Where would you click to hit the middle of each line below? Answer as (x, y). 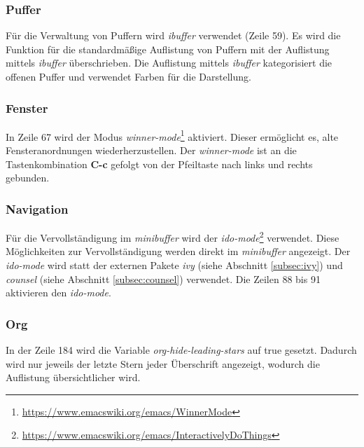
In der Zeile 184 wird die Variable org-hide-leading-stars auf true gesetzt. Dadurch (181, 349)
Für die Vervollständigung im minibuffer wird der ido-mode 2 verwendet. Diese (173, 236)
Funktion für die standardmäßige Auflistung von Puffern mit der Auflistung (168, 49)
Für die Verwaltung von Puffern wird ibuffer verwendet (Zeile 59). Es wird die (173, 35)
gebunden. (28, 178)
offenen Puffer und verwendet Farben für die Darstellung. (128, 76)
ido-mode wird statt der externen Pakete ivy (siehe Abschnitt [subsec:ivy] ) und (174, 264)
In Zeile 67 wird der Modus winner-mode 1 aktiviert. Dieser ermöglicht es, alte (172, 135)
